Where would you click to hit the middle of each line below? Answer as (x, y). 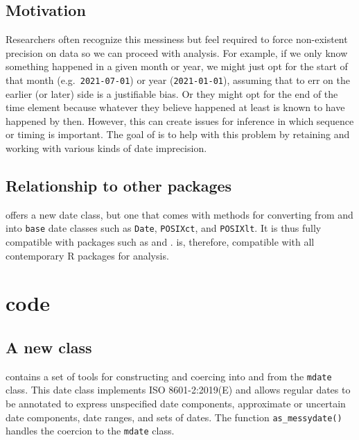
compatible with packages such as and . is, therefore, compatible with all (160, 242)
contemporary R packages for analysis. (87, 255)
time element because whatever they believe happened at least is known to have (175, 107)
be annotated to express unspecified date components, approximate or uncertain (176, 404)
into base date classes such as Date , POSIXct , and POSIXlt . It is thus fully (164, 228)
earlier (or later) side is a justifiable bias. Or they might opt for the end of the (172, 93)
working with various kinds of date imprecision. (106, 148)
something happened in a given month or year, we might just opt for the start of (177, 66)
